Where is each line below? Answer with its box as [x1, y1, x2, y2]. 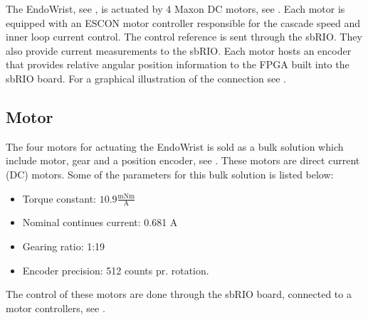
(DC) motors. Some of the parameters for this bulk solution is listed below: [6, 166, 334, 181]
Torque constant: [22, 191, 96, 206]
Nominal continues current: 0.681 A [22, 215, 178, 230]
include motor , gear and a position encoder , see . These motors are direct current [6, 153, 360, 168]
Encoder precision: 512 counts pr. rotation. [22, 262, 209, 277]
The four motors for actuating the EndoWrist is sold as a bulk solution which [6, 139, 344, 154]
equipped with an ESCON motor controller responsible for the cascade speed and [6, 15, 361, 30]
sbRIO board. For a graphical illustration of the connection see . [6, 70, 286, 85]
